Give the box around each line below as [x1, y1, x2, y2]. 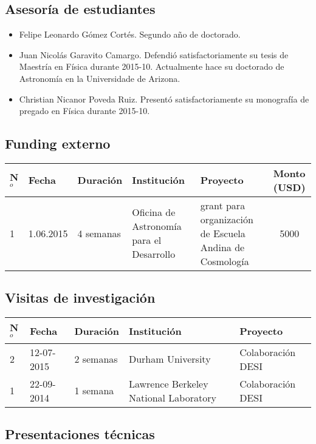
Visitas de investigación [5, 288, 156, 307]
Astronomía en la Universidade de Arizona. [19, 72, 180, 84]
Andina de [200, 240, 245, 254]
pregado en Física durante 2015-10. [19, 104, 150, 117]
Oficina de [132, 205, 176, 220]
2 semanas [74, 352, 118, 366]
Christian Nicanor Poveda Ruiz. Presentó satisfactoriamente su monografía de [19, 92, 309, 105]
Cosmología [200, 254, 249, 268]
